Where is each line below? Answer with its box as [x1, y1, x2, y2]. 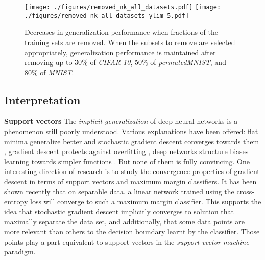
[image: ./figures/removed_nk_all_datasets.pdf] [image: [25, 4, 221, 11]
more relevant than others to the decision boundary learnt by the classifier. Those [4, 226, 260, 237]
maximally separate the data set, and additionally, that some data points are [4, 216, 245, 227]
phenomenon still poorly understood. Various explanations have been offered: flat [4, 126, 258, 137]
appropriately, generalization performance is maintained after [25, 47, 216, 57]
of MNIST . [40, 67, 74, 77]
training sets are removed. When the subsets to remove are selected [25, 36, 235, 47]
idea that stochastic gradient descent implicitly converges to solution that [4, 206, 234, 216]
